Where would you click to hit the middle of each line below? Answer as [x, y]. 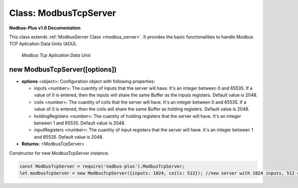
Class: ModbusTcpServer [63, 13]
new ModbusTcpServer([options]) [63, 69]
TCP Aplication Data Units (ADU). [43, 44]
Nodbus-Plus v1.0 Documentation [45, 28]
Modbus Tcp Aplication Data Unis [56, 55]
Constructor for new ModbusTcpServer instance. [59, 153]
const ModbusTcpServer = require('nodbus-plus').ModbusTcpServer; [102, 166]
